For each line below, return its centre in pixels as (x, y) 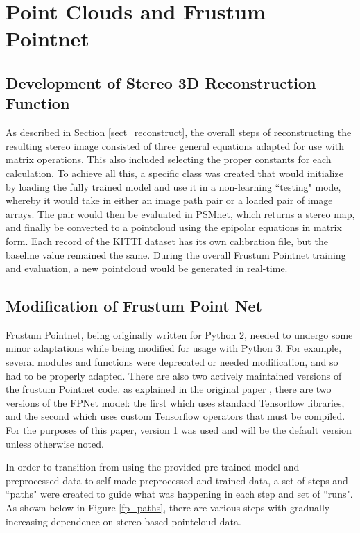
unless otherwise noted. (55, 443)
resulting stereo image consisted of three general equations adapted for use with (175, 145)
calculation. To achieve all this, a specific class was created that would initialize (174, 172)
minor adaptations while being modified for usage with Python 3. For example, (174, 348)
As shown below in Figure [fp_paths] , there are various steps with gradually (168, 508)
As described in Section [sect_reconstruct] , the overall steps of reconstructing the (179, 132)
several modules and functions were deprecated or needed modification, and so (172, 362)
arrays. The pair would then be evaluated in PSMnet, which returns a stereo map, (180, 213)
